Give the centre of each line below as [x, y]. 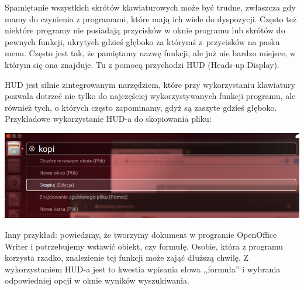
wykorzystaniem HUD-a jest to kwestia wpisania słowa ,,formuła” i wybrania [143, 269]
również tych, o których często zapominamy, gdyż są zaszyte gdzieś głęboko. [141, 107]
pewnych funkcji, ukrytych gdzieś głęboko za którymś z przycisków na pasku [142, 41]
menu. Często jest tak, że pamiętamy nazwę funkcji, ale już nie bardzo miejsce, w [150, 53]
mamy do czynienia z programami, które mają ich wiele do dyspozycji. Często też [151, 18]
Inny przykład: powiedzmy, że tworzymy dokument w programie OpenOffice [141, 234]
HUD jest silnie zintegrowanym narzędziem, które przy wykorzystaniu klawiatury [150, 84]
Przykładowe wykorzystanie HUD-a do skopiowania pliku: [108, 119]
